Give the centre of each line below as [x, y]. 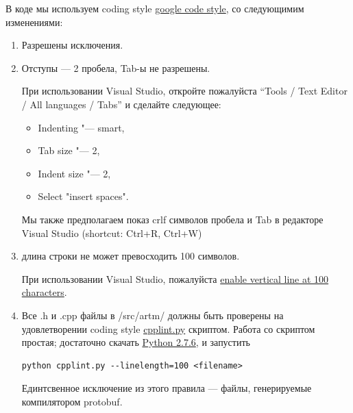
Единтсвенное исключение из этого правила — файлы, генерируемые [167, 388]
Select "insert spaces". [83, 196]
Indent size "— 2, [74, 173]
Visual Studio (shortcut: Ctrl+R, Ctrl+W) [112, 233]
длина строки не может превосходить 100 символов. [131, 256]
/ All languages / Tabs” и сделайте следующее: [121, 104]
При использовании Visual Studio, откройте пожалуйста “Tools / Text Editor [184, 91]
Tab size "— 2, [69, 150]
